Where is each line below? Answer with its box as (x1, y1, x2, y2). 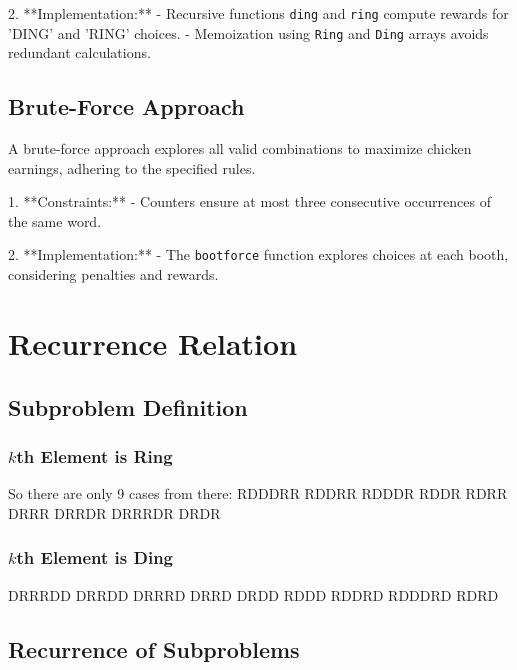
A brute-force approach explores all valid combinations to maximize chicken (8, 138, 472, 159)
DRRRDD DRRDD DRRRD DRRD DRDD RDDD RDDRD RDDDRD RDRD (8, 584, 499, 605)
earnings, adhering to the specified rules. (8, 157, 256, 178)
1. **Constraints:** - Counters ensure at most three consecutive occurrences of (8, 191, 491, 212)
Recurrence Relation (8, 322, 298, 363)
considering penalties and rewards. (8, 264, 219, 285)
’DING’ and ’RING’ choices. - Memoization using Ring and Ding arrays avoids (8, 22, 489, 43)
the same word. (8, 210, 102, 231)
